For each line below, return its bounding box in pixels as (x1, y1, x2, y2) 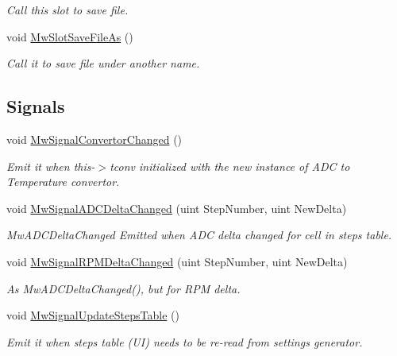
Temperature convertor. (6, 173, 120, 190)
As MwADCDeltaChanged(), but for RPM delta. (6, 280, 241, 296)
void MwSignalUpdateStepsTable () (6, 307, 179, 323)
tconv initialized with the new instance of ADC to (110, 157, 350, 174)
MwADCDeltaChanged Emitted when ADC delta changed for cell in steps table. (6, 226, 392, 243)
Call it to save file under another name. (6, 55, 200, 72)
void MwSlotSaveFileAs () (6, 28, 133, 44)
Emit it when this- (6, 157, 95, 174)
